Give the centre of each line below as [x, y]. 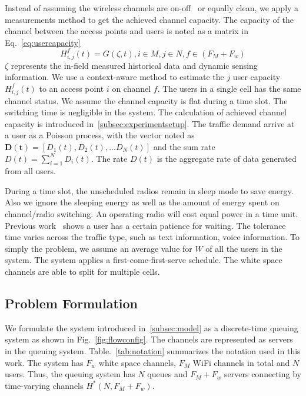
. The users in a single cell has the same [229, 88]
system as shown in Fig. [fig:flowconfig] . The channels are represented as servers [149, 339]
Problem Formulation [71, 303]
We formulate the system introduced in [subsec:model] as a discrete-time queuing [152, 327]
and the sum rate [184, 146]
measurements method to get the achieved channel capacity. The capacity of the [149, 19]
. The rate [109, 158]
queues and [167, 374]
